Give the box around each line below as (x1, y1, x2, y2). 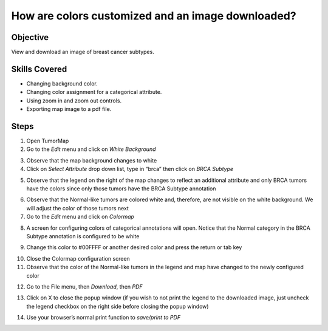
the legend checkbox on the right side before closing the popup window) (26, 303, 209, 310)
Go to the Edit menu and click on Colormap (26, 213, 135, 221)
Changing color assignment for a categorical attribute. (26, 89, 162, 96)
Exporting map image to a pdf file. (26, 105, 112, 113)
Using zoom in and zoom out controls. (26, 97, 121, 104)
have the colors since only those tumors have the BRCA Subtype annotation (26, 185, 216, 192)
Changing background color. (26, 79, 98, 87)
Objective (11, 32, 49, 42)
